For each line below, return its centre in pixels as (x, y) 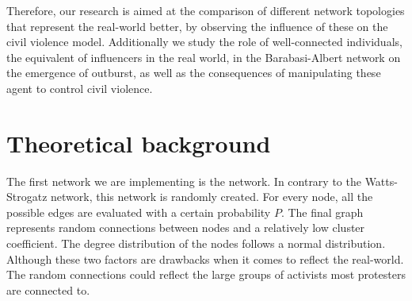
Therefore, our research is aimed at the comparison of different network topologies (206, 10)
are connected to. (48, 289)
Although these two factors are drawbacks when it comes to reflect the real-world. (205, 259)
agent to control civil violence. (80, 88)
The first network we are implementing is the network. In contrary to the (184, 181)
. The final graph (322, 212)
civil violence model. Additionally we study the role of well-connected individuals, (204, 42)
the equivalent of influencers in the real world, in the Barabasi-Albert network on (204, 57)
